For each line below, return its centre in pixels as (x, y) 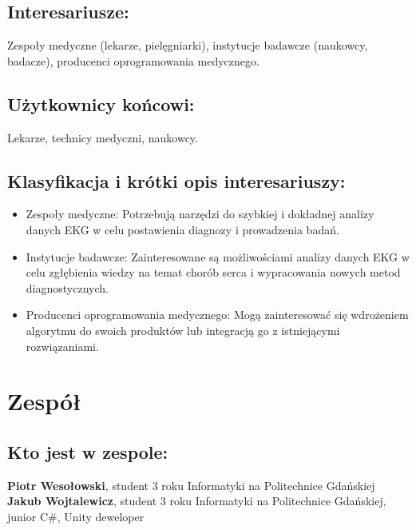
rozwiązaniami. (62, 346)
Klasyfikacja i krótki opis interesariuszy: (176, 180)
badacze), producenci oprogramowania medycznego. (133, 60)
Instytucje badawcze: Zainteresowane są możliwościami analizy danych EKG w (218, 256)
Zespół (44, 401)
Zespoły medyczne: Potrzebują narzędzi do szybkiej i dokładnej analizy (200, 214)
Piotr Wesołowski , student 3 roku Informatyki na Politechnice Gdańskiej (191, 485)
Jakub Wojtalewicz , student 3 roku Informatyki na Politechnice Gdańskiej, (197, 501)
